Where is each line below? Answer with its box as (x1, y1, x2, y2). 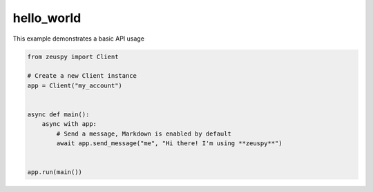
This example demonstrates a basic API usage (12, 34, 145, 43)
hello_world (12, 10, 82, 25)
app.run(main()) (27, 169, 83, 176)
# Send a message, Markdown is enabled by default (56, 129, 231, 138)
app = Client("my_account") (27, 81, 122, 89)
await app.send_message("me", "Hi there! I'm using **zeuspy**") (56, 140, 283, 147)
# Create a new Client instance (27, 72, 137, 80)
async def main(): (27, 110, 90, 118)
